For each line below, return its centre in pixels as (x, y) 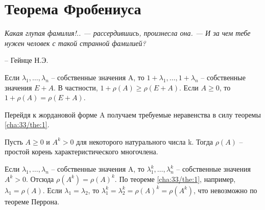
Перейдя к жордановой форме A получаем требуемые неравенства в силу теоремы (133, 114)
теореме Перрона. (32, 201)
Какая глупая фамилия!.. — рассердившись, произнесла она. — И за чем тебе (128, 33)
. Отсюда (40, 179)
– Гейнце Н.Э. (27, 60)
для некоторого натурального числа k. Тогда (144, 141)
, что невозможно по (225, 190)
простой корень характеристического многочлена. (81, 151)
